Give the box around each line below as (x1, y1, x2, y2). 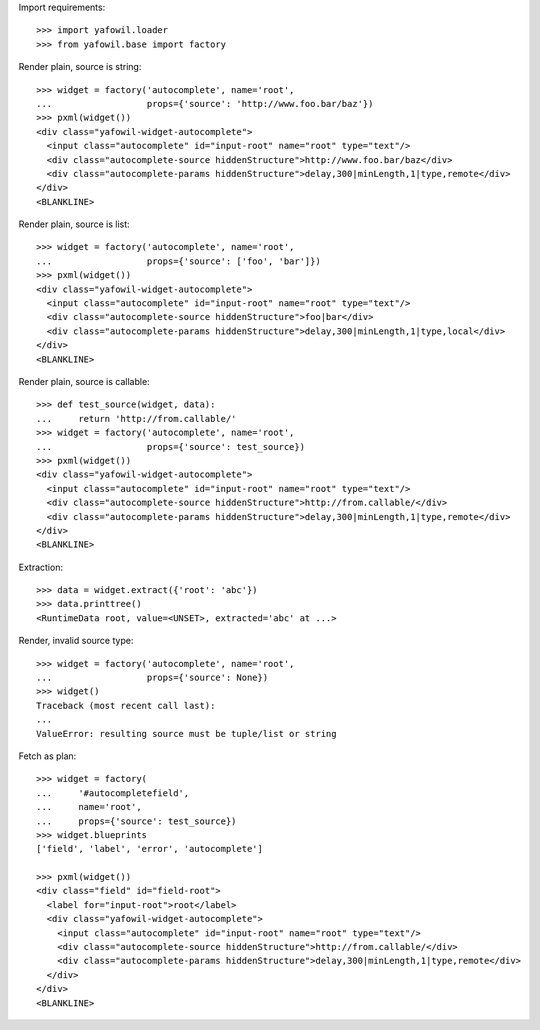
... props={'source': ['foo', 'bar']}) (36, 255, 322, 267)
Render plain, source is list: (18, 218, 130, 230)
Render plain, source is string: (18, 61, 142, 73)
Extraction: (18, 561, 64, 573)
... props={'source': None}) (36, 672, 269, 684)
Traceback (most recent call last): (36, 700, 216, 711)
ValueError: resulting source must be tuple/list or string (36, 728, 337, 739)
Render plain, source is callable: (18, 375, 150, 387)
